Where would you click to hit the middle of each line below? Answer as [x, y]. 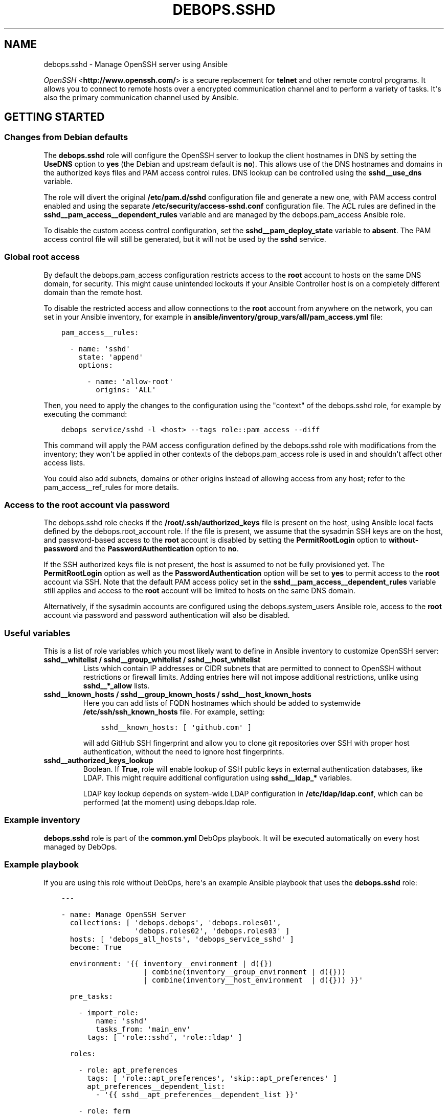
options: [96, 365]
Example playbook [41, 865]
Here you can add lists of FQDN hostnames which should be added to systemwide [222, 703]
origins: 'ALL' [126, 389]
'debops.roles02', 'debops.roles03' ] [212, 931]
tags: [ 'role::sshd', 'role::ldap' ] [165, 1037]
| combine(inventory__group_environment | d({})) [244, 972]
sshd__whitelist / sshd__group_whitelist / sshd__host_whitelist [152, 660]
